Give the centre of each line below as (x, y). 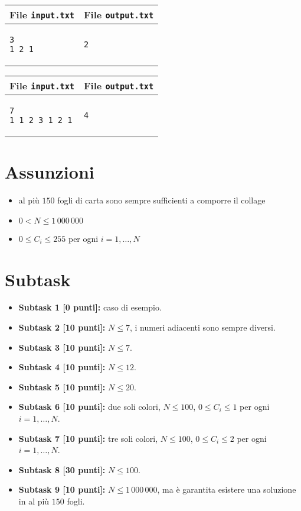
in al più (34, 501)
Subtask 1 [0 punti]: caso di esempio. (90, 307)
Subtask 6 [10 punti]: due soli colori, (89, 407)
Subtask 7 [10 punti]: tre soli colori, (88, 438)
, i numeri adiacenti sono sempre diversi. (202, 327)
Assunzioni (50, 172)
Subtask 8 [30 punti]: (62, 469)
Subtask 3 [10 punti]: (62, 347)
